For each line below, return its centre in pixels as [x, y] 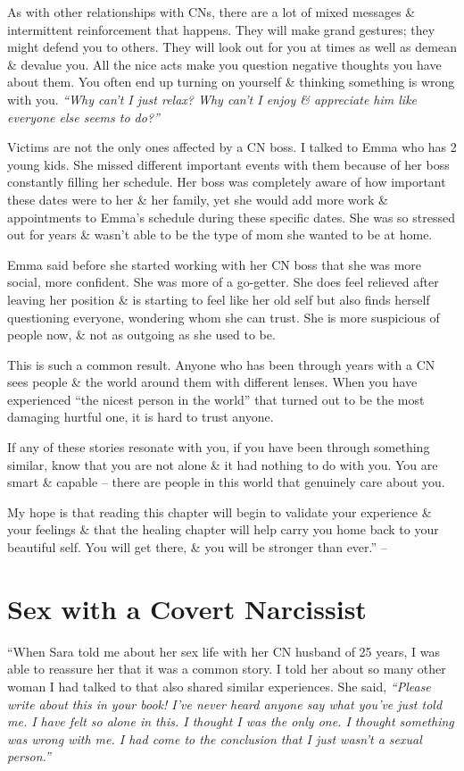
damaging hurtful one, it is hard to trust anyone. [141, 417]
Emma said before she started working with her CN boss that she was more [215, 264]
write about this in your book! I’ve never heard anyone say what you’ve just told [225, 704]
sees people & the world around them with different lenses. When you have [212, 382]
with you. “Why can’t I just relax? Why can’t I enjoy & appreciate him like [212, 99]
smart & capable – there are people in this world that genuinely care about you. [226, 482]
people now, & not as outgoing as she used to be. [141, 335]
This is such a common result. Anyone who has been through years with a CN [221, 364]
